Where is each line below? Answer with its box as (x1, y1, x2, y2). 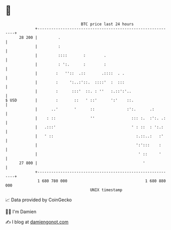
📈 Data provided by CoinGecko (5, 197, 72, 203)
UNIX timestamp (90, 187, 123, 193)
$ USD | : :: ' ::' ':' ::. (5, 97, 134, 103)
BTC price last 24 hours (81, 22, 134, 27)
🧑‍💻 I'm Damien (5, 208, 37, 215)
